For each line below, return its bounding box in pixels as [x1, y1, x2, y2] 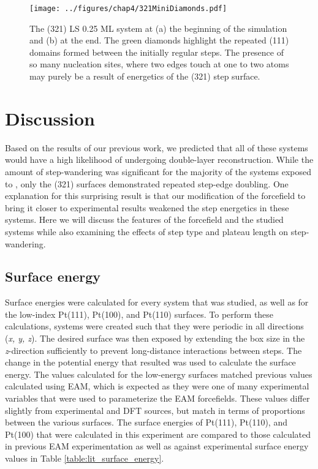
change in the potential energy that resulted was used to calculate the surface [5, 356, 296, 369]
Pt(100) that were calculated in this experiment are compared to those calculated [5, 427, 311, 440]
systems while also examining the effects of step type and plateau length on [5, 225, 289, 238]
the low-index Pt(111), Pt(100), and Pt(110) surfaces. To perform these [5, 307, 274, 320]
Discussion [5, 105, 95, 130]
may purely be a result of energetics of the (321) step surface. [29, 70, 260, 83]
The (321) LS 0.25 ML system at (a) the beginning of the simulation [29, 21, 287, 34]
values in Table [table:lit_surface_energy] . [5, 452, 164, 465]
